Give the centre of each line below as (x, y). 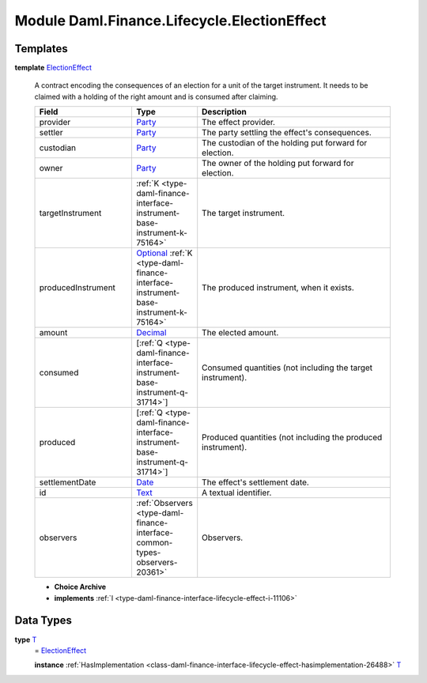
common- (154, 543)
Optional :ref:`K (164, 253)
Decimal (151, 333)
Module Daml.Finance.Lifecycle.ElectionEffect (171, 21)
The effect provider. (239, 123)
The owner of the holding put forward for (278, 164)
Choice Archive (80, 587)
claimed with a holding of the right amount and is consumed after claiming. (156, 96)
